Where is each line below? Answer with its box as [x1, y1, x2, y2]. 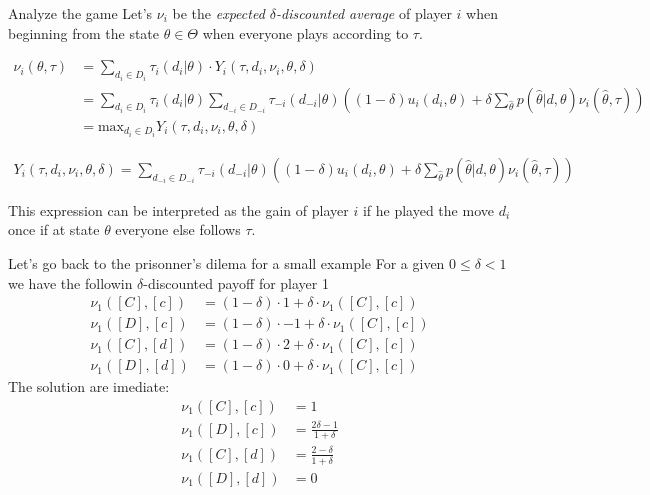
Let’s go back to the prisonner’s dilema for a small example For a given [8, 253, 445, 274]
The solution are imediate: [8, 376, 170, 397]
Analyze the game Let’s [8, 3, 153, 23]
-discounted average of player [276, 3, 452, 23]
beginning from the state [8, 22, 160, 43]
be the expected [172, 3, 265, 23]
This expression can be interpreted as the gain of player [8, 199, 349, 220]
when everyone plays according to [202, 22, 409, 43]
